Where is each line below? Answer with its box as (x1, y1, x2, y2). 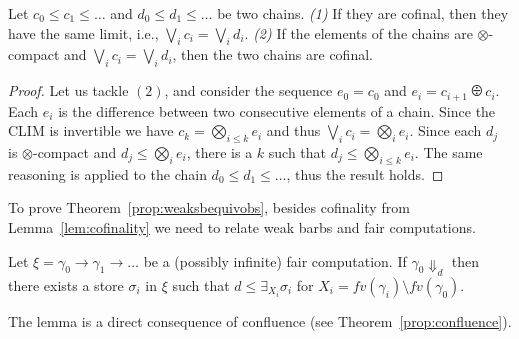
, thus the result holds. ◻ (286, 163, 444, 184)
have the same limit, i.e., (8, 22, 159, 43)
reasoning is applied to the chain (8, 163, 207, 184)
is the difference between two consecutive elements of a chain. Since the (58, 100, 496, 121)
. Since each (409, 120, 482, 141)
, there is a (186, 142, 253, 163)
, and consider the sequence (164, 80, 333, 101)
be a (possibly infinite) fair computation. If (143, 250, 407, 271)
